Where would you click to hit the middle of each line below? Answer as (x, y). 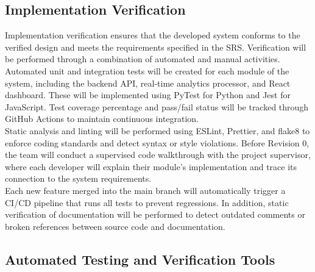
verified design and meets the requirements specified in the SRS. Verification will (156, 47)
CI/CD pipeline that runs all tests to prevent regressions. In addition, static (147, 202)
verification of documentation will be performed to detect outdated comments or (155, 214)
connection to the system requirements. (78, 178)
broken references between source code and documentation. (115, 226)
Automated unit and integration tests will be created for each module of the (147, 70)
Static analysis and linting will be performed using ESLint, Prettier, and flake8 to (157, 130)
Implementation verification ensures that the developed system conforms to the (153, 35)
